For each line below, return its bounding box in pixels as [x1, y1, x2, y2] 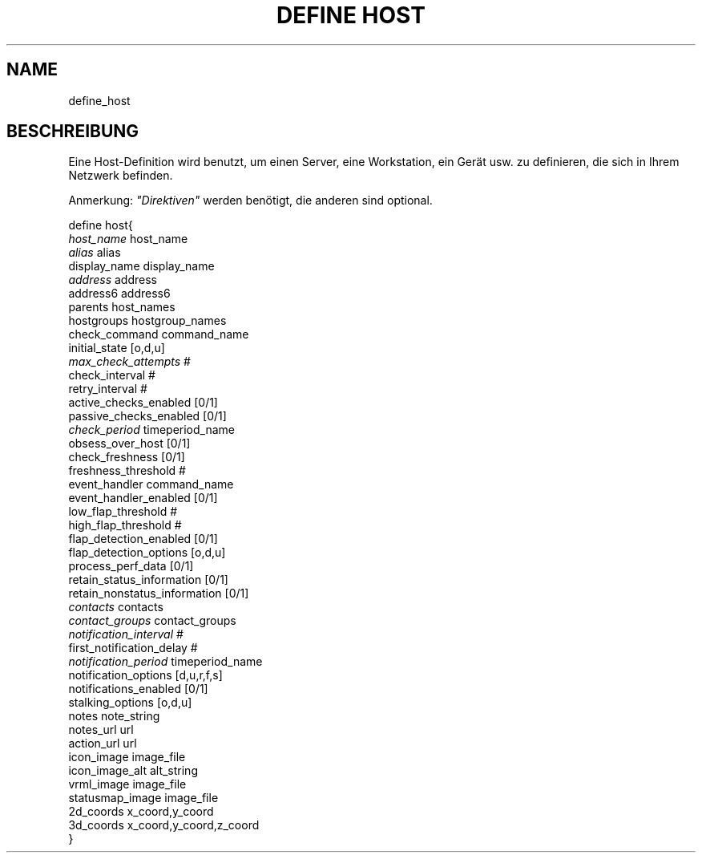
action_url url [68, 736, 137, 751]
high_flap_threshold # [68, 518, 182, 533]
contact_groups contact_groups [68, 614, 236, 628]
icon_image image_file [68, 750, 186, 764]
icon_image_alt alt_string [68, 764, 198, 778]
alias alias [68, 245, 121, 260]
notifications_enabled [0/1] [68, 682, 208, 696]
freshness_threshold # [68, 464, 186, 478]
